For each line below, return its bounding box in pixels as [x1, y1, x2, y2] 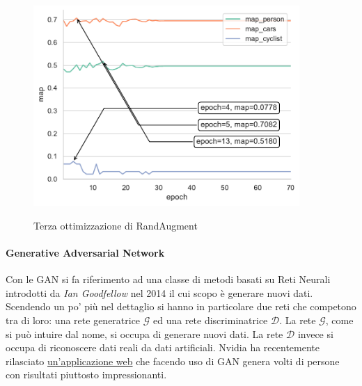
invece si [297, 326, 333, 341]
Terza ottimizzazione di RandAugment [33, 218, 198, 232]
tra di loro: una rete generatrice [6, 312, 141, 327]
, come [325, 312, 354, 327]
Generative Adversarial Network [6, 245, 165, 259]
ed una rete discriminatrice [153, 312, 268, 327]
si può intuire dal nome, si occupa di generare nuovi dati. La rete [6, 326, 283, 341]
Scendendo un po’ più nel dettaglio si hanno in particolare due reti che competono [6, 299, 356, 314]
